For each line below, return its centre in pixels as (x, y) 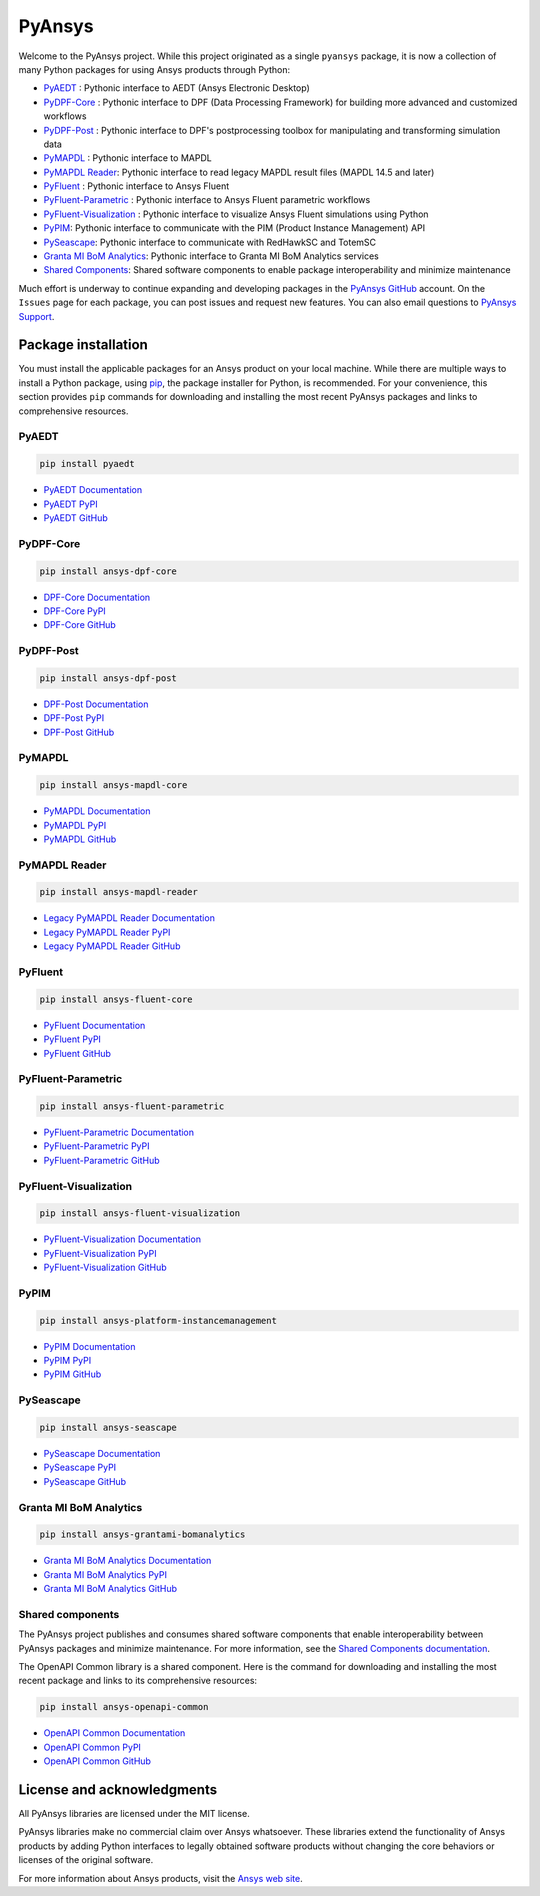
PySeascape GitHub (85, 1481)
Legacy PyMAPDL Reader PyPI (107, 932)
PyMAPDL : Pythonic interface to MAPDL (127, 158)
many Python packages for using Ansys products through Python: (154, 69)
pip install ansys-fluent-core (116, 999)
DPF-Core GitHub (80, 625)
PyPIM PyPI (67, 1361)
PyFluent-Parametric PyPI (96, 1146)
